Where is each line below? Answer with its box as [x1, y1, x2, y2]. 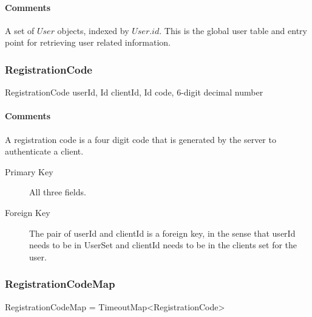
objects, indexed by [57, 24, 129, 37]
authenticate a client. [5, 145, 84, 158]
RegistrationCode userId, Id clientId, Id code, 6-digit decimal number [5, 86, 263, 99]
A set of [5, 24, 35, 37]
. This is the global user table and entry [159, 24, 307, 37]
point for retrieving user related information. [5, 36, 171, 49]
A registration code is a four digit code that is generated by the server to [5, 133, 276, 145]
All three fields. [29, 186, 86, 198]
